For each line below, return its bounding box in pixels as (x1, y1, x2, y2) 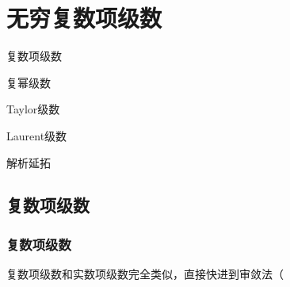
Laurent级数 (6, 127, 67, 143)
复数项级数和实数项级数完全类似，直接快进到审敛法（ (6, 266, 284, 282)
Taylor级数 (6, 101, 60, 117)
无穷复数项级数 (6, 2, 162, 34)
